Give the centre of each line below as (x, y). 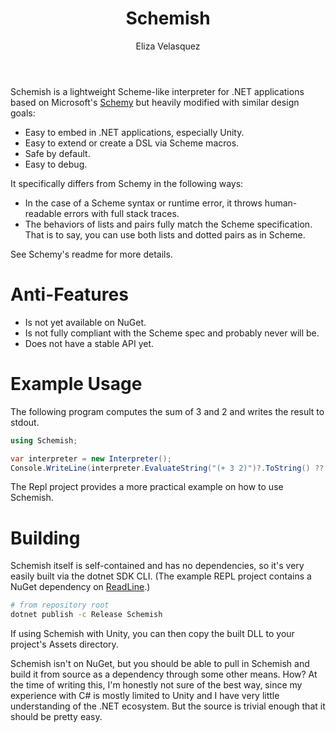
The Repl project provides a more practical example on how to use (147, 487)
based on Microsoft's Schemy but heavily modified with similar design (155, 102)
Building (45, 538)
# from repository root (60, 605)
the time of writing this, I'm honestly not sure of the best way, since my (156, 685)
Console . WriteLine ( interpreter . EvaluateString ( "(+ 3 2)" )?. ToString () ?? (167, 468)
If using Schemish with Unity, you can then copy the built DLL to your (152, 634)
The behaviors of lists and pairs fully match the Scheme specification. (168, 224)
